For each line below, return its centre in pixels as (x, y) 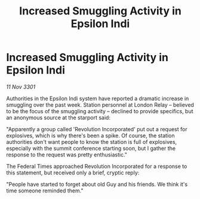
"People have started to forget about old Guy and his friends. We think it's (97, 184)
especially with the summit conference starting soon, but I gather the (91, 148)
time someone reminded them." (45, 191)
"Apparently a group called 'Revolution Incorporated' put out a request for (97, 129)
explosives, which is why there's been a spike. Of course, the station (90, 135)
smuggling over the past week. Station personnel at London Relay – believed (100, 105)
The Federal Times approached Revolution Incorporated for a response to (97, 166)
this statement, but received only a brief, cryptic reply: (73, 173)
